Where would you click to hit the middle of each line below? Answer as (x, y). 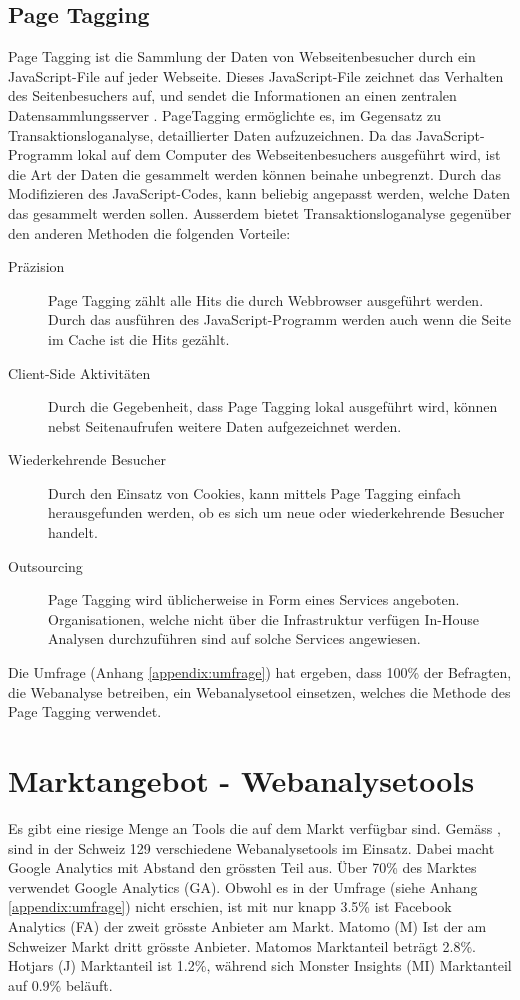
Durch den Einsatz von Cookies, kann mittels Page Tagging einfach (254, 492)
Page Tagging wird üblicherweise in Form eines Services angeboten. (254, 599)
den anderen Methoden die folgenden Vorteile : (149, 232)
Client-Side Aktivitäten (79, 372)
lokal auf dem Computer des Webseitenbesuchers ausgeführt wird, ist (289, 154)
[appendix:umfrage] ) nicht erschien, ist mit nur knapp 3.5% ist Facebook (230, 906)
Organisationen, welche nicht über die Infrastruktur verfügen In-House (264, 618)
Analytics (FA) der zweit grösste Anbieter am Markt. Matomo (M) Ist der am (247, 925)
